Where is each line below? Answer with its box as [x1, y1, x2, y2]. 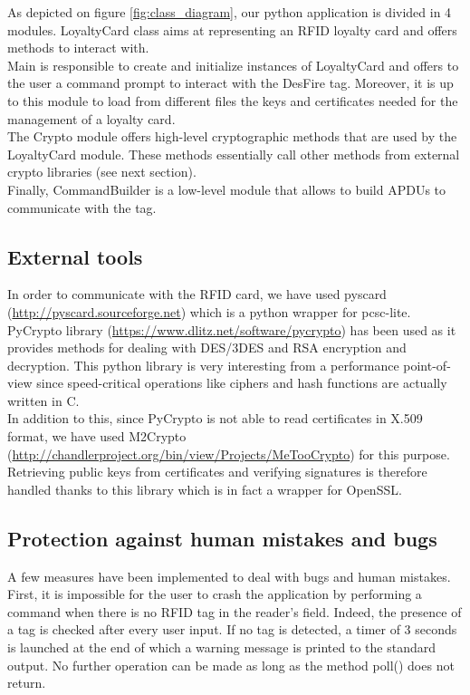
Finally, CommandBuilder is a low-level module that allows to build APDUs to [7, 179, 446, 198]
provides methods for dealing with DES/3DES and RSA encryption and [7, 338, 407, 357]
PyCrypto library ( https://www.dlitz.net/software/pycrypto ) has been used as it [7, 320, 456, 339]
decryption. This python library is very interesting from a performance [7, 355, 399, 374]
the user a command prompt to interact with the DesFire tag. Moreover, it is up [7, 73, 454, 92]
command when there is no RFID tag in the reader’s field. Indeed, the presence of [7, 602, 462, 621]
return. [7, 673, 46, 692]
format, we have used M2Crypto [7, 427, 187, 446]
